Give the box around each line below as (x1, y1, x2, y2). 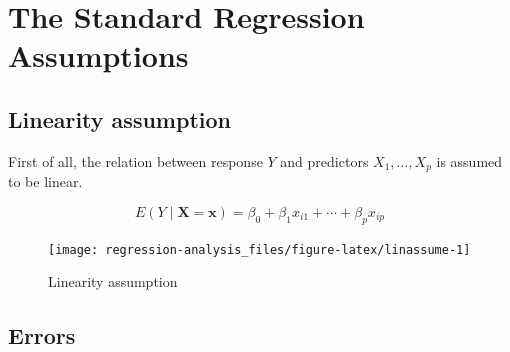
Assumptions (8, 35, 189, 76)
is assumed (436, 150, 503, 171)
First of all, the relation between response (8, 150, 263, 171)
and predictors (280, 150, 369, 171)
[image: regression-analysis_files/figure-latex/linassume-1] (48, 242, 471, 257)
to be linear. (8, 171, 83, 192)
